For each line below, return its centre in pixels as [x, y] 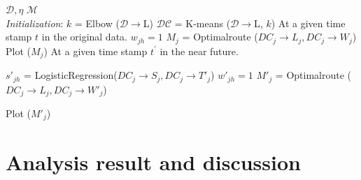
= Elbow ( [97, 23]
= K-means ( [203, 23]
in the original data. [84, 37]
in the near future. [199, 51]
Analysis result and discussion [153, 162]
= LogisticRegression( [71, 75]
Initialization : [35, 23]
